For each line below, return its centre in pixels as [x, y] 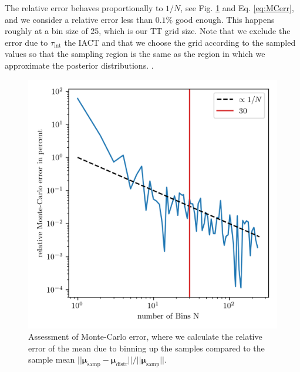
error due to [26, 42]
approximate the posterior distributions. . [79, 65]
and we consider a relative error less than [79, 19]
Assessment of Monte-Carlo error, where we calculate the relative [145, 337]
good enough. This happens [225, 19]
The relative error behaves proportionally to [84, 8]
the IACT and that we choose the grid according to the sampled [180, 42]
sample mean [52, 359]
